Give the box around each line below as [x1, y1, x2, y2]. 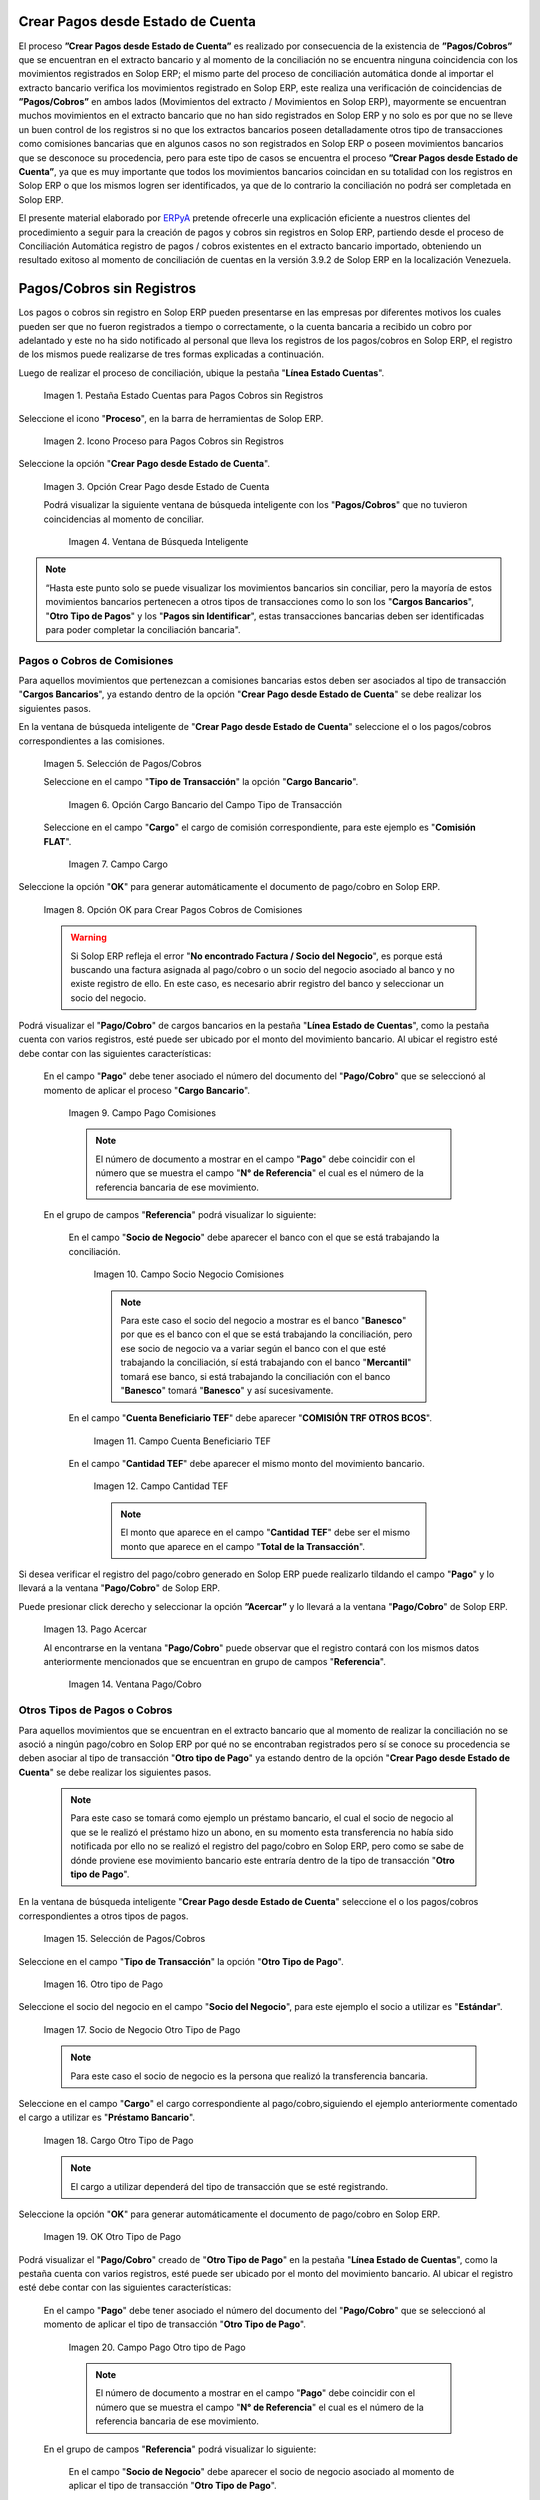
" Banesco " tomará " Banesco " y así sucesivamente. [120, 1384, 334, 1396]
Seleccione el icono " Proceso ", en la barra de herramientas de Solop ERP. [18, 412, 324, 424]
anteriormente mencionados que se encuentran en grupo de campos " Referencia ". [43, 1655, 387, 1667]
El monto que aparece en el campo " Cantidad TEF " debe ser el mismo [120, 1526, 410, 1539]
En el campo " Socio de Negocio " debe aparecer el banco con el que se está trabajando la [68, 1231, 440, 1244]
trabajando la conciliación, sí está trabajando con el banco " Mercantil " [120, 1356, 412, 1369]
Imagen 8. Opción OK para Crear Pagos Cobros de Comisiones [43, 903, 303, 915]
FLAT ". [43, 835, 72, 847]
